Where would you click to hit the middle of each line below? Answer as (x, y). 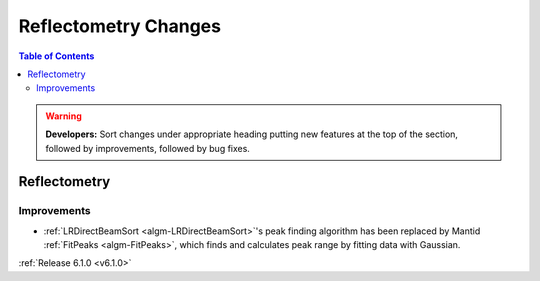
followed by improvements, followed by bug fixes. (147, 148)
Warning (63, 116)
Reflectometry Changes (120, 26)
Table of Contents (56, 56)
